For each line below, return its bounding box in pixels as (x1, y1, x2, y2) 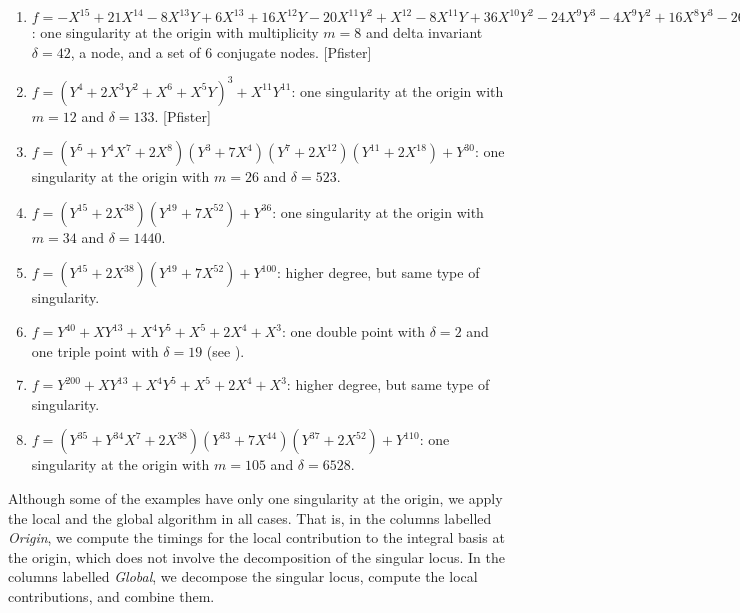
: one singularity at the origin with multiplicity (31, 22, 319, 42)
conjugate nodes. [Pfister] (216, 41, 372, 62)
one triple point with (31, 340, 159, 361)
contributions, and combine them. (8, 586, 215, 606)
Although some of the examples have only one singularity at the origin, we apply (8, 488, 503, 509)
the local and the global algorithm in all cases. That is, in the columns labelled (8, 507, 492, 528)
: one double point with (281, 321, 426, 342)
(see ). (206, 340, 245, 361)
